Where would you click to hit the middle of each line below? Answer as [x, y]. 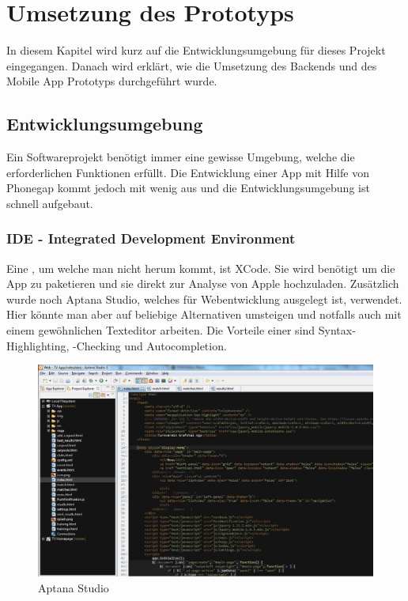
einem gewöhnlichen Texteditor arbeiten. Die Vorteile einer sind [161, 330]
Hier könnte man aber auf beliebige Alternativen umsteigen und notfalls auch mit [204, 314]
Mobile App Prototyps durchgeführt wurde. [112, 81]
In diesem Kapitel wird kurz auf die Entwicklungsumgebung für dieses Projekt [196, 50]
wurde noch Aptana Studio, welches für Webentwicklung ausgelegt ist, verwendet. [204, 299]
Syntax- [337, 330]
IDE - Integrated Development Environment [151, 238]
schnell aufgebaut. [50, 203]
